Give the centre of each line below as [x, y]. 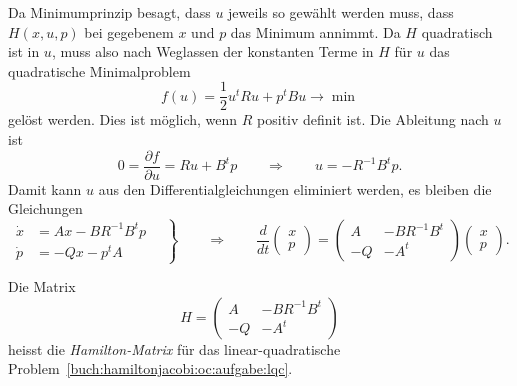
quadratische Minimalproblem [99, 70]
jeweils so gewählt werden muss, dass [341, 12]
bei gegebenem [129, 31]
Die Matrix [42, 286]
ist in [24, 51]
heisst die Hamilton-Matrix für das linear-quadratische [174, 348]
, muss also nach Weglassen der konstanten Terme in [212, 51]
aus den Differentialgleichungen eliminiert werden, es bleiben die [295, 188]
